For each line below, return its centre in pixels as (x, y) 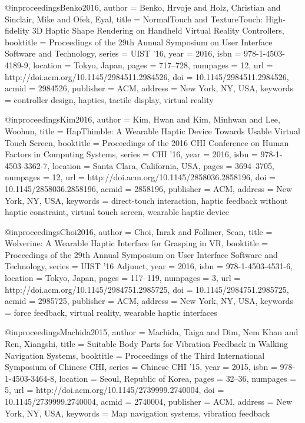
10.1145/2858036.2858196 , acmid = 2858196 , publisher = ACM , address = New (149, 188)
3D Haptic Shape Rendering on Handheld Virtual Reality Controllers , (158, 30)
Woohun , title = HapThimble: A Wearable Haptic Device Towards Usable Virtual (152, 130)
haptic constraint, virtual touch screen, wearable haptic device (117, 212)
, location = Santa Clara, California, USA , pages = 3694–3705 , (161, 165)
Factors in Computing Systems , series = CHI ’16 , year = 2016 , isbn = (131, 154)
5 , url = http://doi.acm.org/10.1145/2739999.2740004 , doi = (115, 390)
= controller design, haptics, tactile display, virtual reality (109, 99)
